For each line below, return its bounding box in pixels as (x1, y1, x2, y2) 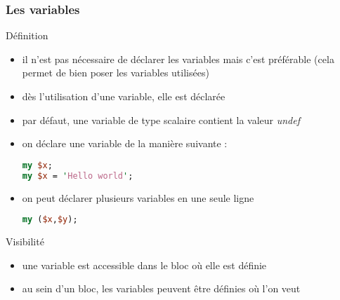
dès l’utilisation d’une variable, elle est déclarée (22, 89, 225, 103)
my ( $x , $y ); (22, 214, 78, 225)
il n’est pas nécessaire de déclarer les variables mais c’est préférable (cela (22, 51, 334, 66)
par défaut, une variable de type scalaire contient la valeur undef (22, 112, 300, 127)
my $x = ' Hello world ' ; (22, 170, 133, 181)
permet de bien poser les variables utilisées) (22, 65, 209, 80)
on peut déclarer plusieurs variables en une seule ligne (22, 190, 254, 205)
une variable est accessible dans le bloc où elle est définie (22, 257, 267, 272)
